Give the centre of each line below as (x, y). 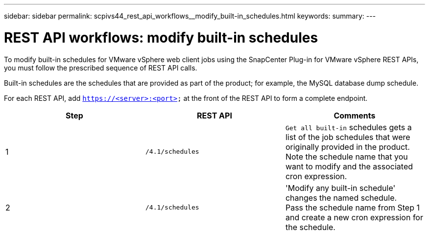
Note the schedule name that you (346, 156)
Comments (355, 115)
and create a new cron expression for (354, 217)
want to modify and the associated (349, 166)
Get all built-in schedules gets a (348, 127)
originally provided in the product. (347, 147)
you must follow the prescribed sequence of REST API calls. (101, 68)
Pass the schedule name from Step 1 (352, 207)
